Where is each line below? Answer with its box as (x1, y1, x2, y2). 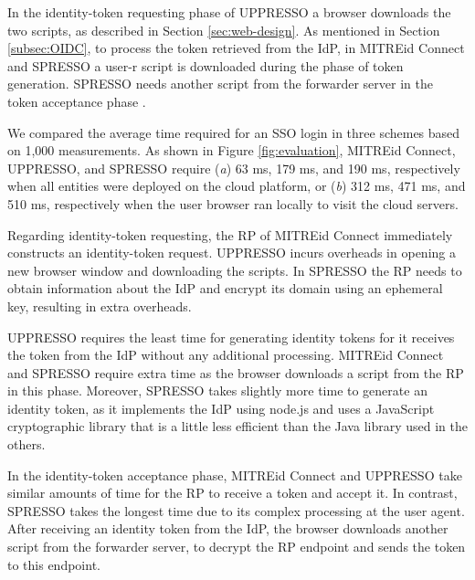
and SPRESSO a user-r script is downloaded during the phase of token (7, 56, 404, 75)
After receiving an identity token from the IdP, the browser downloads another (7, 519, 449, 538)
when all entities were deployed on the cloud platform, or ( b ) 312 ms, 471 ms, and (7, 176, 466, 195)
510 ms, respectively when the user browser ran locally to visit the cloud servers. (7, 194, 459, 213)
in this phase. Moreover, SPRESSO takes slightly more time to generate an (7, 381, 427, 400)
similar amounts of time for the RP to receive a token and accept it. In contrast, (7, 483, 458, 502)
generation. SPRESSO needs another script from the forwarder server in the (7, 74, 433, 93)
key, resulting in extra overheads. (7, 296, 192, 315)
